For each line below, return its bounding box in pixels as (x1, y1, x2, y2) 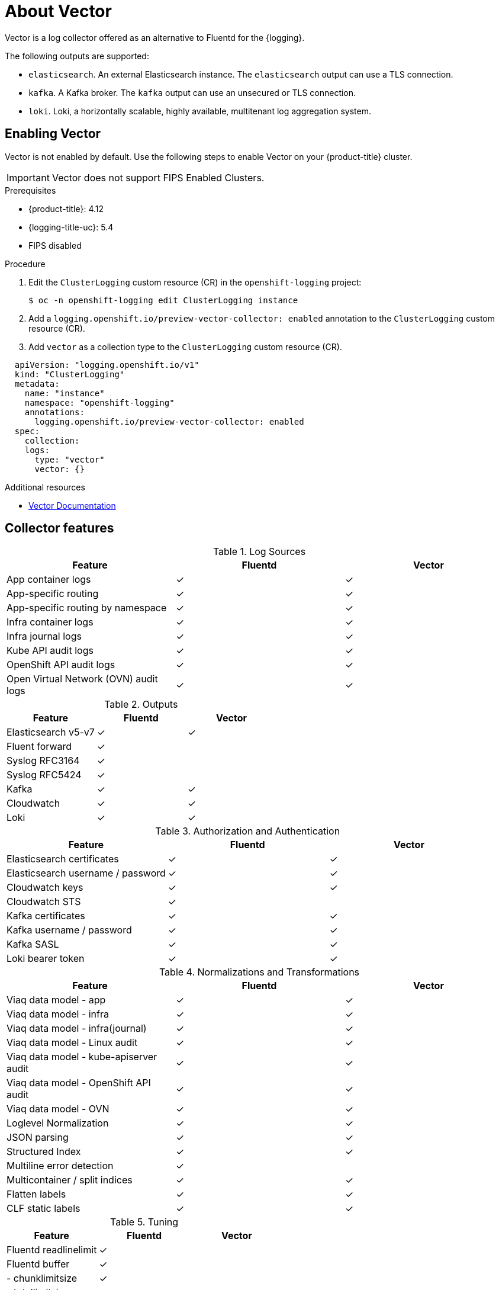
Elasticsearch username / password (7, 867, 166, 880)
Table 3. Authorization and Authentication (155, 825, 340, 837)
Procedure (5, 258, 46, 269)
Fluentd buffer (7, 1258, 70, 1270)
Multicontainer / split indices (7, 1174, 133, 1186)
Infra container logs (7, 616, 94, 628)
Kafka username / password (7, 924, 132, 936)
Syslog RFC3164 (7, 755, 80, 767)
